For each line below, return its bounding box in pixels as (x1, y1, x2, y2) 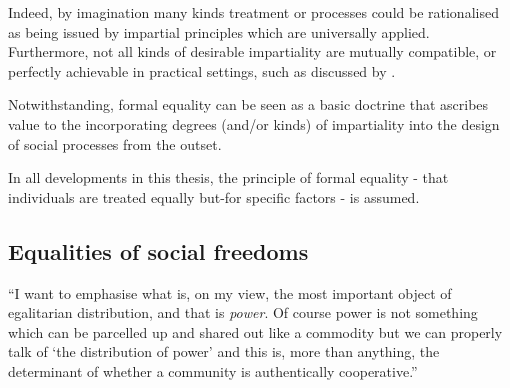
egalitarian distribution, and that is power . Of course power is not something (8, 302, 478, 323)
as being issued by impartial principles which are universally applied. (8, 21, 430, 42)
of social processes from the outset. (8, 133, 222, 154)
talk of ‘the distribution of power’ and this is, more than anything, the (8, 341, 440, 362)
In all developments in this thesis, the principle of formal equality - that (8, 167, 449, 188)
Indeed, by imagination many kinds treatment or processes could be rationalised (8, 2, 499, 22)
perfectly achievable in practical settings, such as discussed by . (8, 60, 396, 81)
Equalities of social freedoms (8, 235, 309, 266)
